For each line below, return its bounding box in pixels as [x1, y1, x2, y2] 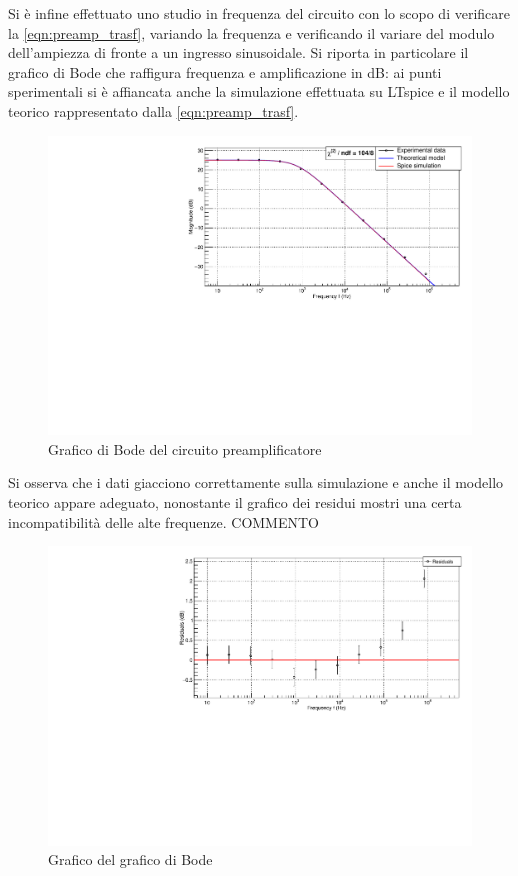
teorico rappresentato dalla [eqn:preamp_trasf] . [8, 100, 299, 121]
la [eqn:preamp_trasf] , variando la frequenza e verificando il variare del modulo [8, 22, 495, 43]
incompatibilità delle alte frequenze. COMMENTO [8, 511, 319, 532]
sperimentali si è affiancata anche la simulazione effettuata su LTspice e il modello [8, 81, 510, 102]
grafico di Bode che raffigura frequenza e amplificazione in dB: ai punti [8, 61, 442, 82]
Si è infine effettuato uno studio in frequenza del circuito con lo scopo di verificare [8, 3, 510, 23]
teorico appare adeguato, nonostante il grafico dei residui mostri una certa [8, 492, 462, 512]
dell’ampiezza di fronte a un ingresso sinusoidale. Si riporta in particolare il [8, 42, 469, 63]
